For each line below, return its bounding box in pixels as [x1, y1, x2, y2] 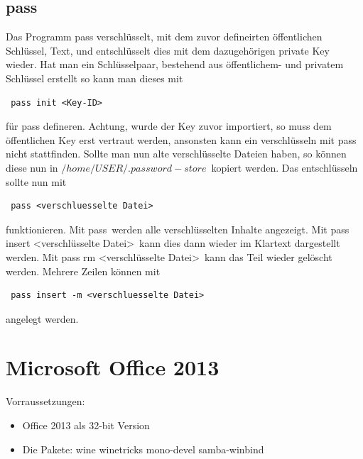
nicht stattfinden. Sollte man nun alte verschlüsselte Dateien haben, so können [6, 146, 347, 161]
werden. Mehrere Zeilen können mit [6, 263, 161, 278]
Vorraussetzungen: [6, 394, 85, 409]
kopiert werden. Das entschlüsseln [211, 160, 358, 175]
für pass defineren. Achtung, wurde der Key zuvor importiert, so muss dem [6, 118, 332, 133]
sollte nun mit [6, 174, 67, 189]
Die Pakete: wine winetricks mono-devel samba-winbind [22, 441, 264, 456]
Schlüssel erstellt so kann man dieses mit [6, 70, 183, 85]
